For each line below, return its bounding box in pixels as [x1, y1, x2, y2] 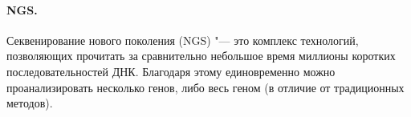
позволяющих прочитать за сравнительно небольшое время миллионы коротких [6, 47, 396, 64]
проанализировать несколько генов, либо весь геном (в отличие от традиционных [6, 79, 405, 95]
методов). [6, 95, 53, 111]
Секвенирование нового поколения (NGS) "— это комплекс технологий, [6, 31, 359, 48]
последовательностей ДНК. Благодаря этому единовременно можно [6, 63, 336, 79]
